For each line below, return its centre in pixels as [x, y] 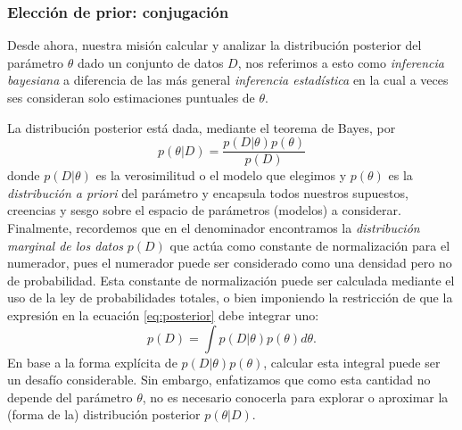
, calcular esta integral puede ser [352, 362]
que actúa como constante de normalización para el [310, 245]
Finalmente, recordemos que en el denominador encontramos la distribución [214, 228]
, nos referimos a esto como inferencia [341, 62]
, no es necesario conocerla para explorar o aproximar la [295, 397]
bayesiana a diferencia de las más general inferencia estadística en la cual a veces [228, 80]
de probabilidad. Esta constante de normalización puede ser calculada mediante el [231, 280]
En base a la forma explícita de [92, 362]
